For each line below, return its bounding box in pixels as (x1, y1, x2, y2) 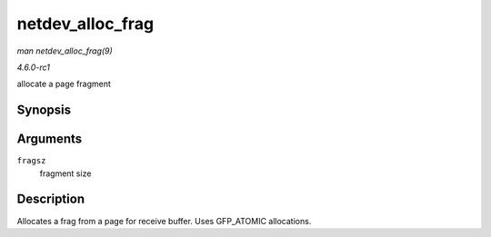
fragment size (39, 168, 92, 179)
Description (16, 192, 85, 207)
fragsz (16, 155, 46, 166)
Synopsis (16, 103, 72, 118)
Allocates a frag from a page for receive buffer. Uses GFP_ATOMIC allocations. (16, 215, 312, 226)
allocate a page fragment (16, 78, 111, 90)
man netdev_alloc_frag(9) (16, 45, 113, 56)
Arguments (16, 132, 83, 147)
